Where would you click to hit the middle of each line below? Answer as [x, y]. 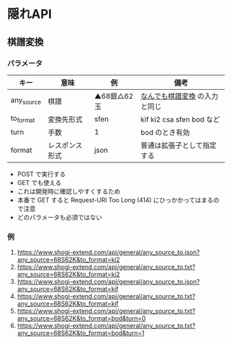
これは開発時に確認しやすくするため [69, 191]
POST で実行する [41, 174]
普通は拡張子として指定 [178, 145]
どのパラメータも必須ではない [59, 217]
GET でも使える [39, 182]
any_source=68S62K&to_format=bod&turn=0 [81, 318]
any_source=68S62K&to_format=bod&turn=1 [81, 333]
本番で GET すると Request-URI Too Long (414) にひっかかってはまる [115, 200]
